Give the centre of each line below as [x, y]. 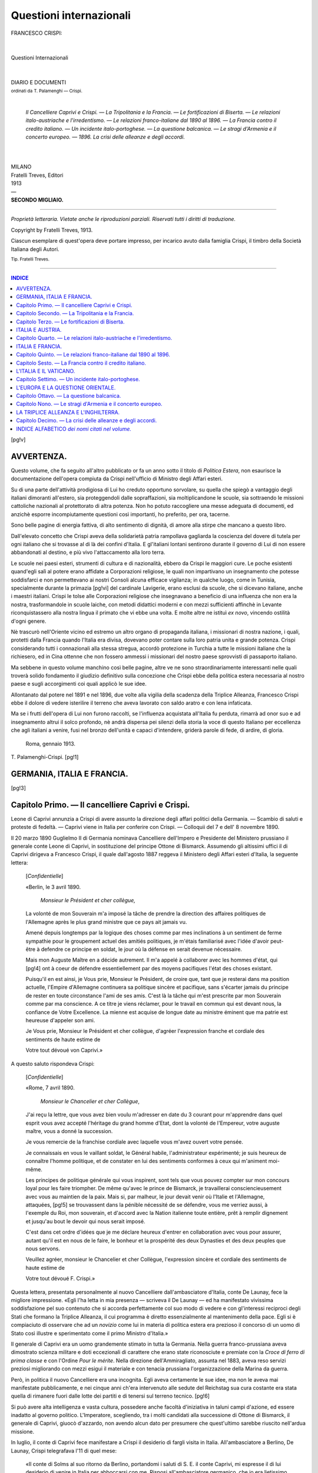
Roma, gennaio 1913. [51, 744]
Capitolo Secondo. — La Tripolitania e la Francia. [75, 313]
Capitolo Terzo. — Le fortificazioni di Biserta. [70, 322]
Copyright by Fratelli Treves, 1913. [52, 230]
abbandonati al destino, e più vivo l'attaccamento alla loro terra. [88, 552]
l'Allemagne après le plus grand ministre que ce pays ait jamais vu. [106, 922]
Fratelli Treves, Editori [37, 175]
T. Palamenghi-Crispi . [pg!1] [45, 757]
